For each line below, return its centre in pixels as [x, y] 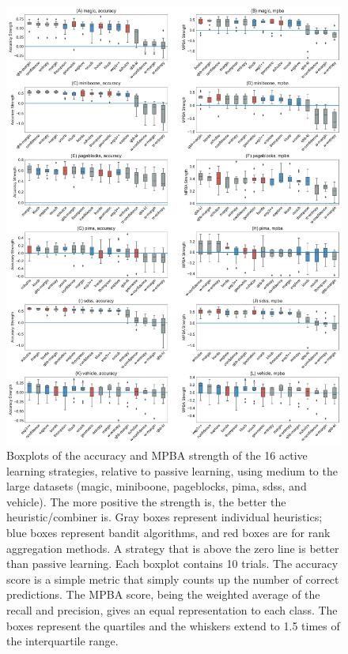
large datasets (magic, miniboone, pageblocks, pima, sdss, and [157, 486]
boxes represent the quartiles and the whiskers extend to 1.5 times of [173, 625]
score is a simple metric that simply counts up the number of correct [173, 579]
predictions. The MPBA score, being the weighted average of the [163, 594]
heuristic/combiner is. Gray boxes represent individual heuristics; [165, 517]
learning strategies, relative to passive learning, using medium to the [172, 470]
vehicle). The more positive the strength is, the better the [146, 501]
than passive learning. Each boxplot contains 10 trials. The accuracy [172, 564]
